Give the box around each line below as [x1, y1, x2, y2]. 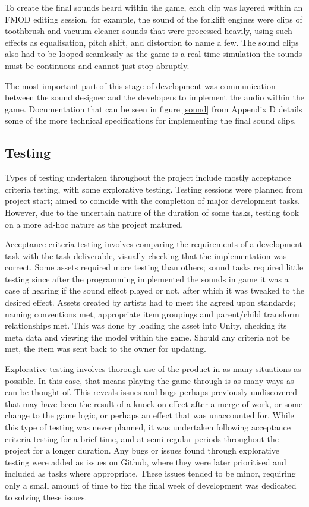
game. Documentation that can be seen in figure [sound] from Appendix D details [5, 102, 302, 115]
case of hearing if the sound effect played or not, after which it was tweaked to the [5, 284, 304, 297]
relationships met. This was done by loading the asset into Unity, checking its [5, 319, 287, 332]
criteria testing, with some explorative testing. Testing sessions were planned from [5, 182, 303, 195]
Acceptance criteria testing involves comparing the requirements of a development [5, 238, 302, 250]
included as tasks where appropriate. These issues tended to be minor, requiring [5, 467, 296, 480]
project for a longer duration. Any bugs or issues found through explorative [5, 444, 279, 456]
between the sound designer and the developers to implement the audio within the [5, 91, 304, 103]
